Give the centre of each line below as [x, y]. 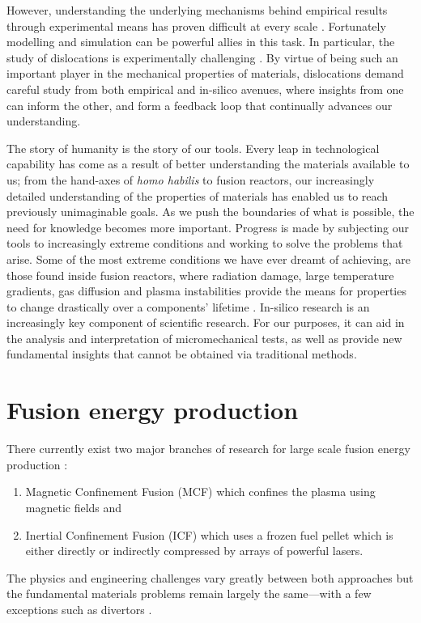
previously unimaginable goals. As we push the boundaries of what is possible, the [210, 212]
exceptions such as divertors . [79, 609]
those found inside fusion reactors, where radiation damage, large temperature [200, 275]
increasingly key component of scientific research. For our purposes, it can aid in [206, 322]
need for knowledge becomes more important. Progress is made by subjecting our [208, 227]
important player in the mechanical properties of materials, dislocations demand [205, 73]
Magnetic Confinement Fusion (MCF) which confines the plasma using [200, 492]
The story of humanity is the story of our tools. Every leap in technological [193, 148]
